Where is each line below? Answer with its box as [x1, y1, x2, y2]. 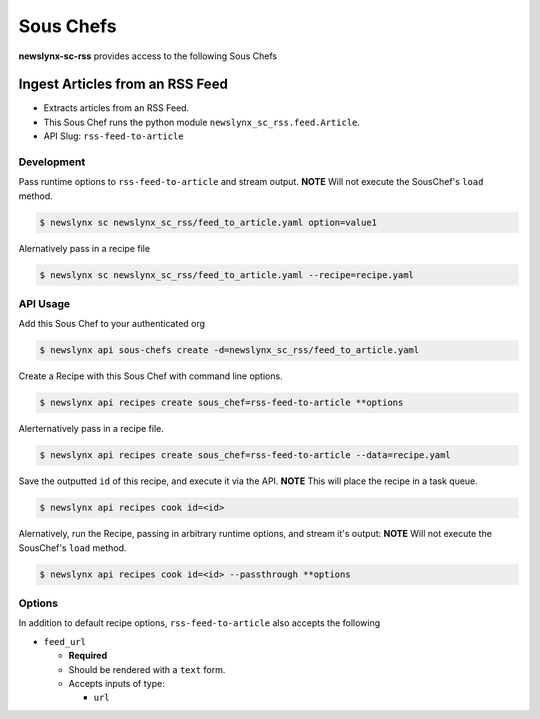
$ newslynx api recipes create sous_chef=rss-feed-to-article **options [39, 397, 404, 409]
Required [68, 650, 108, 662]
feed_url [43, 636, 87, 647]
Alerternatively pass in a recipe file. [18, 423, 165, 435]
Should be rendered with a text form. [68, 663, 226, 675]
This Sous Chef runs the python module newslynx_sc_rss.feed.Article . [43, 116, 360, 128]
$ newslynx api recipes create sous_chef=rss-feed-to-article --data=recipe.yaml [39, 450, 452, 461]
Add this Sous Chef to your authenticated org [18, 318, 205, 330]
